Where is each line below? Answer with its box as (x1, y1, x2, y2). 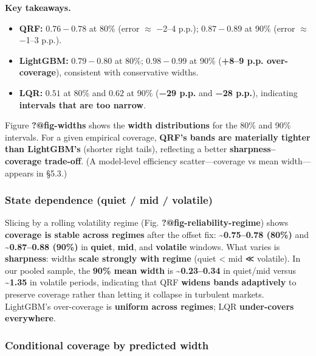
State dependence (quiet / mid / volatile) (5, 192, 213, 208)
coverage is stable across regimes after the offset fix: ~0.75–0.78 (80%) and (5, 228, 309, 240)
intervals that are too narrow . (19, 98, 146, 111)
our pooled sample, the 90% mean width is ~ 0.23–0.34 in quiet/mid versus (5, 264, 296, 276)
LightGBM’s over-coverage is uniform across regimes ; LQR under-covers (5, 299, 294, 312)
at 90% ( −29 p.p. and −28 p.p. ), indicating (126, 86, 298, 99)
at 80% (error (89, 21, 140, 34)
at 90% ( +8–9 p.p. (189, 54, 264, 66)
